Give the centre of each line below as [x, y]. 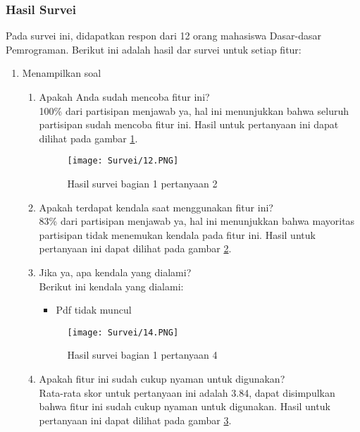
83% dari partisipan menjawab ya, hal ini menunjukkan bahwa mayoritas [197, 221]
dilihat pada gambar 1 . [88, 138]
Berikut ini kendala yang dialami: [111, 286]
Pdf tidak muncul [94, 310]
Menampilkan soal [62, 73]
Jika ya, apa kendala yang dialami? [115, 272]
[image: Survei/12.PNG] [123, 161]
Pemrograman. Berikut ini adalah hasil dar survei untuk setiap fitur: [154, 49]
